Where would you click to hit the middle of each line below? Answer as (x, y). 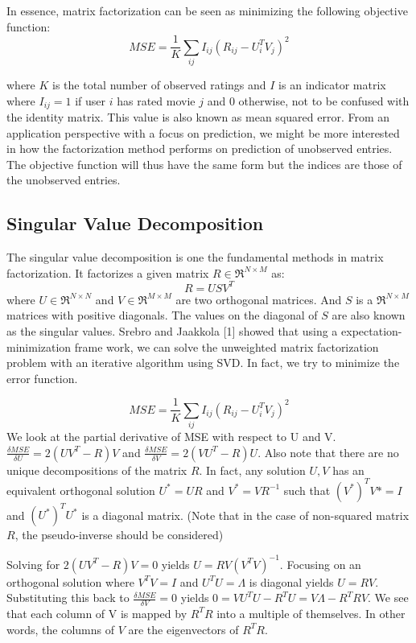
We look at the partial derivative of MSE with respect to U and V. (171, 437)
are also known (369, 315)
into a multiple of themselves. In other (311, 613)
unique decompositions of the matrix (97, 470)
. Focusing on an (320, 564)
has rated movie (156, 100)
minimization (39, 346)
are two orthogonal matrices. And (259, 299)
